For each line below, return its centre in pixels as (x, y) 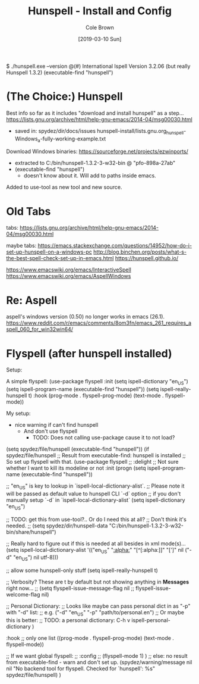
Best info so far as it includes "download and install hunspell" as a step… (95, 113)
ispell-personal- (151, 620)
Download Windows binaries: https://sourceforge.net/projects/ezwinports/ (97, 152)
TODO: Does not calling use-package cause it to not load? (104, 438)
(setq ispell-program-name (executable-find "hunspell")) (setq (83, 389)
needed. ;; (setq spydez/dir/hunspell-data (57, 526)
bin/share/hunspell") (31, 532)
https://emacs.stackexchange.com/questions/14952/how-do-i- (115, 246)
